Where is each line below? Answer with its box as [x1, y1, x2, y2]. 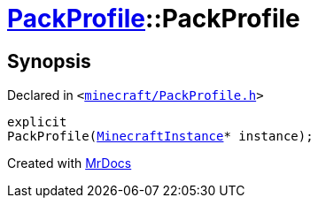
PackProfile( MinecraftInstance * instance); [7, 129, 314, 144]
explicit [7, 115, 67, 130]
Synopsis [7, 49, 91, 72]
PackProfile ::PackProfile [7, 4, 300, 34]
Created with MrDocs [7, 156, 132, 171]
